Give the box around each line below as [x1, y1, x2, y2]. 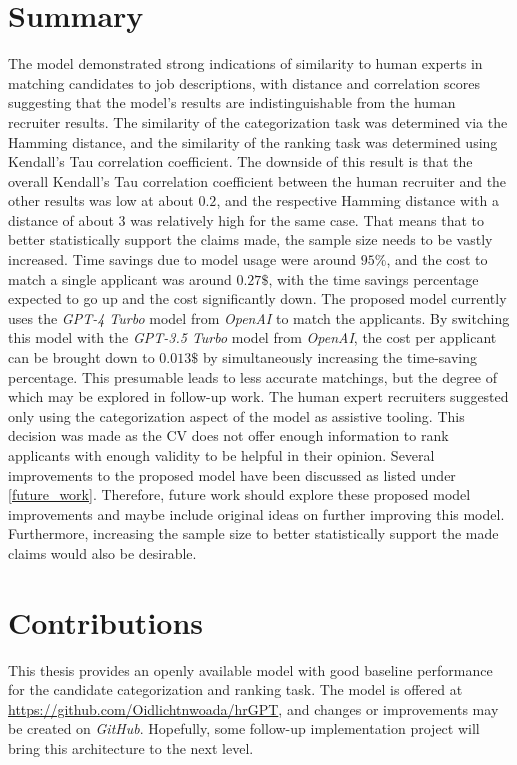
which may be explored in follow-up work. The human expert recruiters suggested [8, 386, 509, 407]
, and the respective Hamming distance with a [216, 190, 499, 211]
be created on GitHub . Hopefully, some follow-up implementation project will [8, 718, 480, 739]
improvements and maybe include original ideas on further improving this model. [8, 503, 505, 524]
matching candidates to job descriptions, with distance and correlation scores [8, 72, 480, 93]
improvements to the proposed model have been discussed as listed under [8, 464, 456, 485]
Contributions [8, 601, 204, 642]
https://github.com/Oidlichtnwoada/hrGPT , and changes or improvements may [8, 698, 499, 719]
